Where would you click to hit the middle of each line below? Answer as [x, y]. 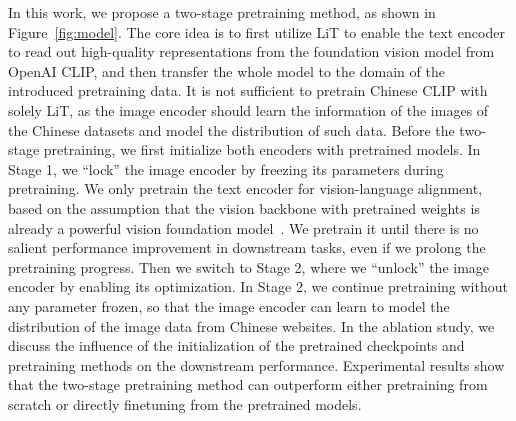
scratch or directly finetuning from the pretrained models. [185, 403]
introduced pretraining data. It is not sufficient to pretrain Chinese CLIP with [248, 90]
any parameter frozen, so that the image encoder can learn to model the [229, 305]
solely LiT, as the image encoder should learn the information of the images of [248, 109]
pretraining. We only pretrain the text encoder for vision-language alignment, [245, 188]
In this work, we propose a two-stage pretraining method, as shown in [222, 12]
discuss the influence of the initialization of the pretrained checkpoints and [236, 345]
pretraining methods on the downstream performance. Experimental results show [256, 364]
